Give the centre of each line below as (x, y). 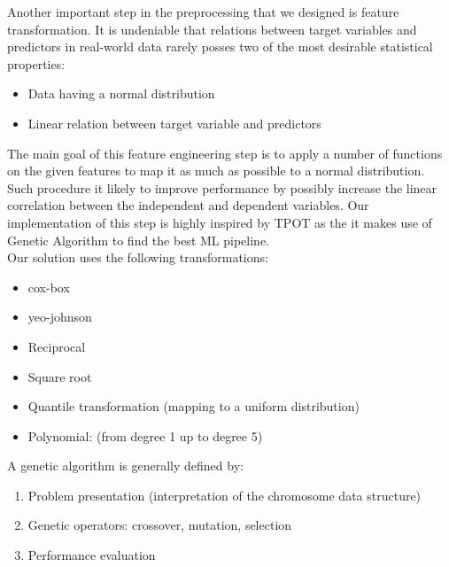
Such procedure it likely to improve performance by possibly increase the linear (222, 187)
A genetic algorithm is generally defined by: (125, 466)
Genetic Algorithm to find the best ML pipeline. (138, 240)
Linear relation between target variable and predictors (174, 123)
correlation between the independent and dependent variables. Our (188, 205)
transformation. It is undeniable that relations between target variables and (212, 29)
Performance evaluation (92, 555)
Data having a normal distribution (121, 93)
